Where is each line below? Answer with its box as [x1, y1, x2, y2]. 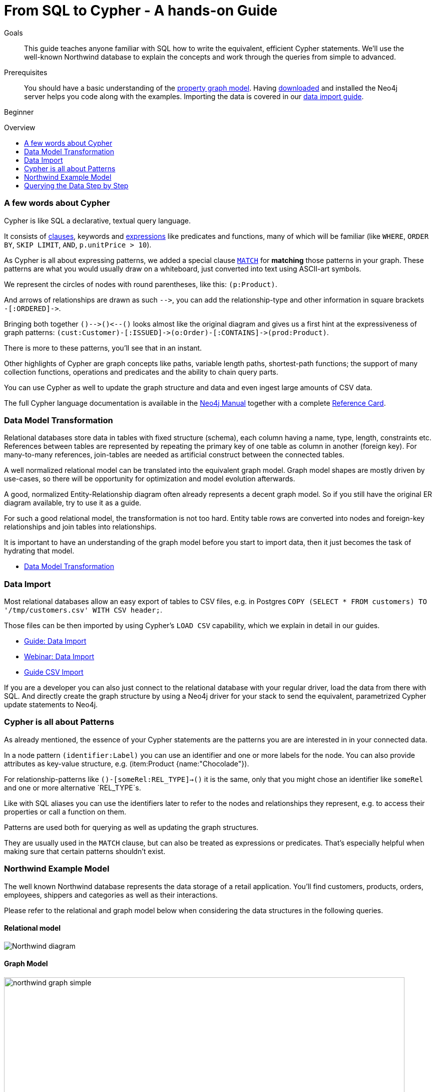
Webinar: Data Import [24, 652, 95, 661]
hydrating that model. [4, 547, 75, 556]
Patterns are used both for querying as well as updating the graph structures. [4, 823, 259, 832]
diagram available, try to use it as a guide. [4, 498, 142, 507]
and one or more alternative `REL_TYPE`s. [4, 783, 141, 792]
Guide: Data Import [24, 637, 87, 645]
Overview [4, 123, 36, 132]
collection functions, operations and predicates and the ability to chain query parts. [4, 367, 278, 376]
